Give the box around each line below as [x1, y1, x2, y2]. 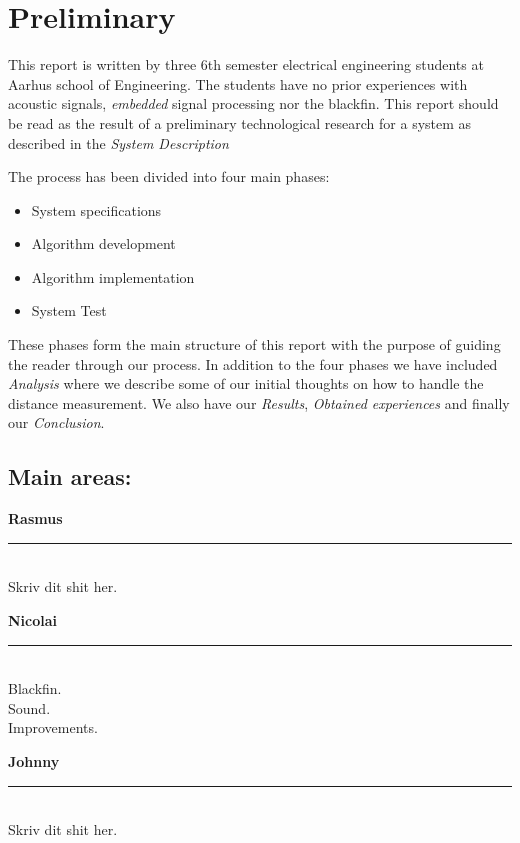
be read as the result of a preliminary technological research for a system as [8, 112, 472, 133]
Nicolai [8, 610, 58, 631]
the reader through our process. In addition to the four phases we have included [8, 353, 498, 374]
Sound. [8, 697, 51, 718]
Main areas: [8, 461, 132, 492]
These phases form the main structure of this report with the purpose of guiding [8, 334, 501, 355]
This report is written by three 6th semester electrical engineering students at [8, 54, 484, 75]
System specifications [31, 199, 162, 220]
